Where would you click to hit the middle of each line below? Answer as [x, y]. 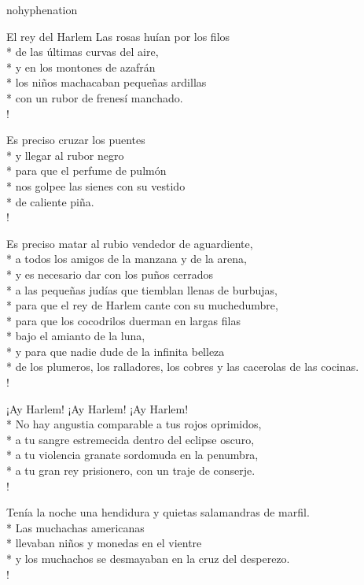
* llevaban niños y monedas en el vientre [104, 543]
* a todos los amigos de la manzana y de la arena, [127, 259]
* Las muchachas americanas [75, 527]
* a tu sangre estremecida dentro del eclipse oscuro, [131, 439]
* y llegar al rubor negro [65, 155]
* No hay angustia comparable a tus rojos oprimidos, [134, 424]
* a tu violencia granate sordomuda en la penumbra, [132, 455]
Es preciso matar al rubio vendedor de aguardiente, [130, 243]
